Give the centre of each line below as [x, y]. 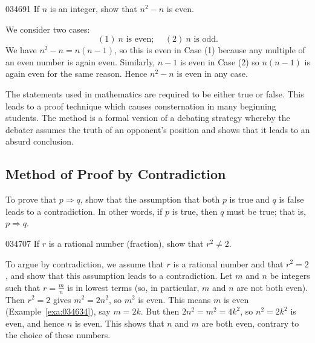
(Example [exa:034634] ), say [58, 311]
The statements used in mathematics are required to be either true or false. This [155, 93]
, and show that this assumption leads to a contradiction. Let [119, 276]
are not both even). [272, 287]
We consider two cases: [48, 29]
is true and [249, 199]
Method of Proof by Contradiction [116, 174]
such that [23, 287]
